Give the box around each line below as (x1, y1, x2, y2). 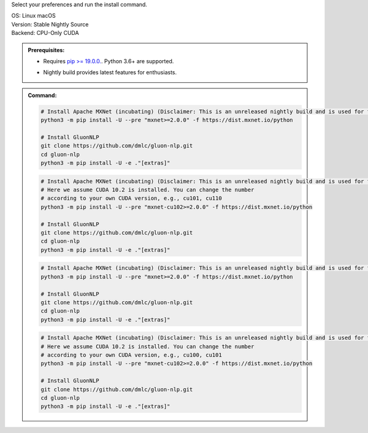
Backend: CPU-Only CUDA (11, 29, 79, 37)
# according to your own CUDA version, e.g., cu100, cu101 (40, 351, 222, 359)
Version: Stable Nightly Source (11, 20, 89, 28)
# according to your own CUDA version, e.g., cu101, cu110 (40, 195, 222, 202)
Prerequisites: (28, 46, 65, 53)
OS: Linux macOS (11, 12, 56, 20)
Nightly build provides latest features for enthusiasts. (43, 69, 177, 76)
